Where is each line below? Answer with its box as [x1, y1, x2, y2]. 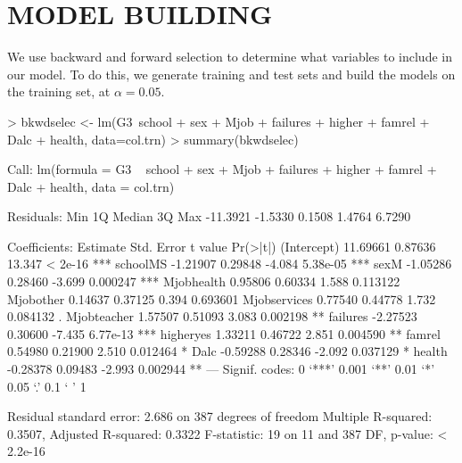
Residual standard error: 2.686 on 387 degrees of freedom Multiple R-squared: [7, 407, 433, 426]
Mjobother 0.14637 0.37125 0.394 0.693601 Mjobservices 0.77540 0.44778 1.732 [7, 289, 436, 308]
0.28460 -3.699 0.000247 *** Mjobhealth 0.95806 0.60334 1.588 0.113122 [7, 272, 400, 291]
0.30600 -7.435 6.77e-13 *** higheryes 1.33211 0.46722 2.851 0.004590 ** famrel [7, 324, 441, 343]
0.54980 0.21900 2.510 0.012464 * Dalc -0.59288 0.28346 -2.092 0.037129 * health [7, 342, 448, 360]
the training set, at [7, 82, 111, 101]
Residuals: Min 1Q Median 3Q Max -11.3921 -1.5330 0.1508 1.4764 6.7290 [7, 207, 411, 226]
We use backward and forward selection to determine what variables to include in [7, 47, 452, 66]
